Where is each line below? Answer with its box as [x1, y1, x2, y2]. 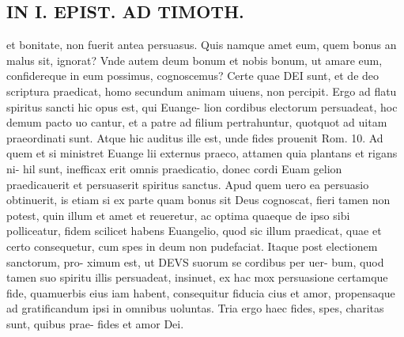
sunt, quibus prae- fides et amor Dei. [6, 315, 184, 331]
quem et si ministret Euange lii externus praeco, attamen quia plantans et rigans [6, 145, 398, 161]
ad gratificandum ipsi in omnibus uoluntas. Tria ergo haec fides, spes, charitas [6, 300, 384, 316]
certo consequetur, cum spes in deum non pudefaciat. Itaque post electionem [6, 237, 378, 254]
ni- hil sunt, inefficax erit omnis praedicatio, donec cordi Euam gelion [6, 160, 342, 176]
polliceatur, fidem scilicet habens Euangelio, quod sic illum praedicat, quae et [6, 222, 382, 239]
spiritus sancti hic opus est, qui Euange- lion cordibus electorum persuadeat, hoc [6, 98, 398, 115]
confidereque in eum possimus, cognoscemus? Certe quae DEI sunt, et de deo [6, 67, 379, 84]
